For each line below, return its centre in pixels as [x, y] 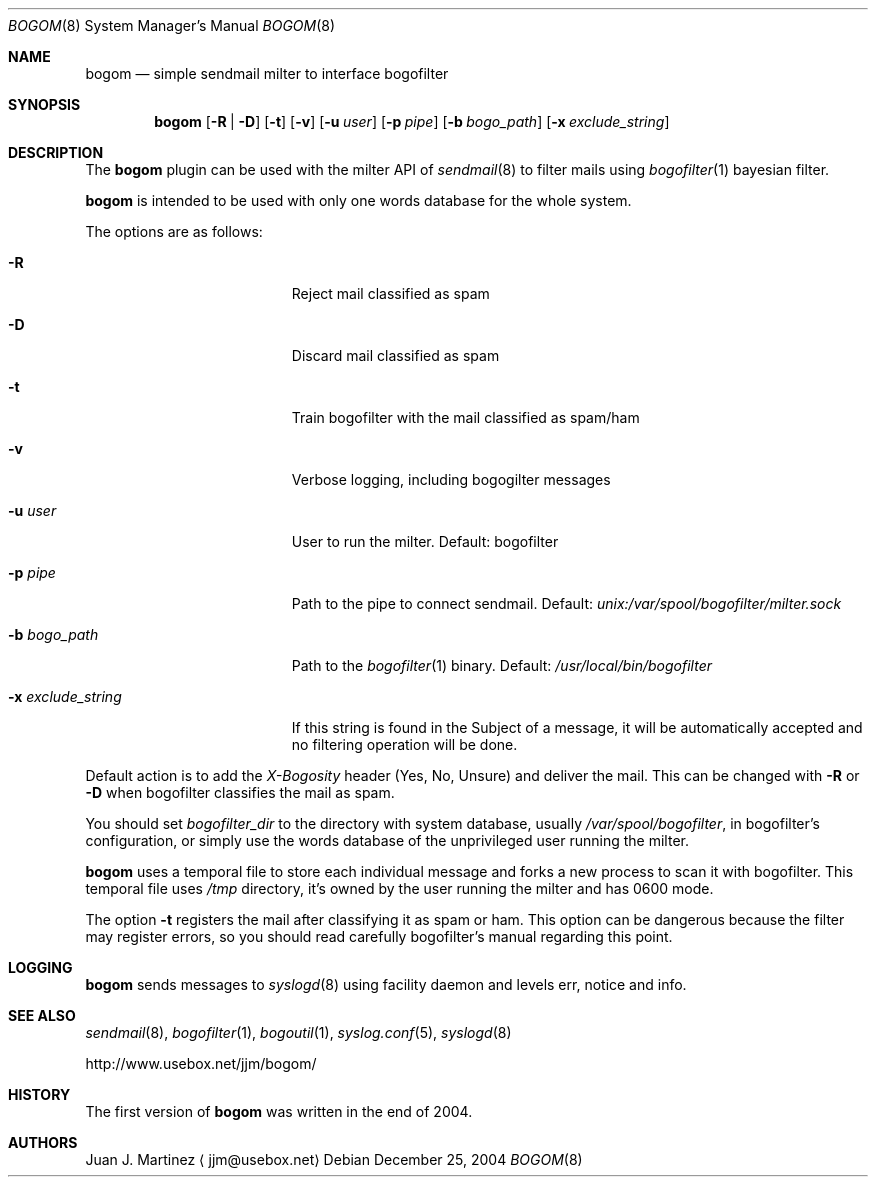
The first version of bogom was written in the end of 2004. [279, 1111]
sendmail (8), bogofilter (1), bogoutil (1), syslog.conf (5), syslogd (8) [298, 1032]
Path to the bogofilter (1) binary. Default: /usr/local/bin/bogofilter [501, 665]
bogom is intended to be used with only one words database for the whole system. [358, 200]
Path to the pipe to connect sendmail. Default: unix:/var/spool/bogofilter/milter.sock [566, 603]
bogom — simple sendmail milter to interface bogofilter [267, 73]
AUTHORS [43, 1142]
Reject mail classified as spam [390, 293]
